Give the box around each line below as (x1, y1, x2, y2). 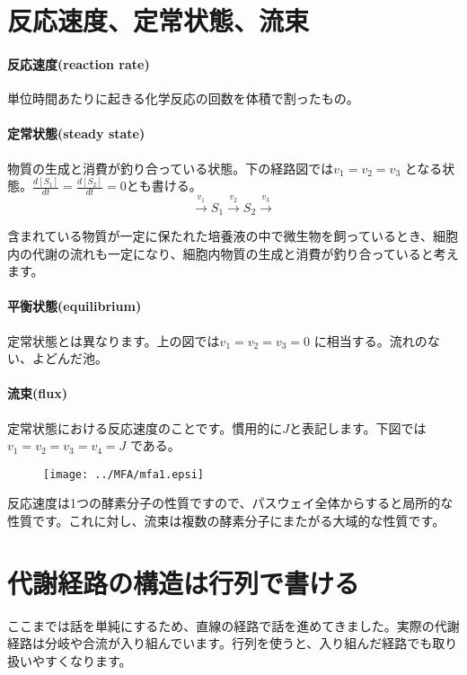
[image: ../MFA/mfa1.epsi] (43, 467, 204, 481)
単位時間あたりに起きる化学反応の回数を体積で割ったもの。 (7, 89, 359, 108)
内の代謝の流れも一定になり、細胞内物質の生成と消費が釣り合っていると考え (7, 244, 459, 262)
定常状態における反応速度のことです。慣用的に (7, 418, 283, 437)
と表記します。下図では (288, 418, 427, 437)
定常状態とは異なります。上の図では (7, 331, 220, 350)
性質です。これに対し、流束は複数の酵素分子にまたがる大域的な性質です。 (7, 511, 445, 529)
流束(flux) (7, 384, 67, 403)
